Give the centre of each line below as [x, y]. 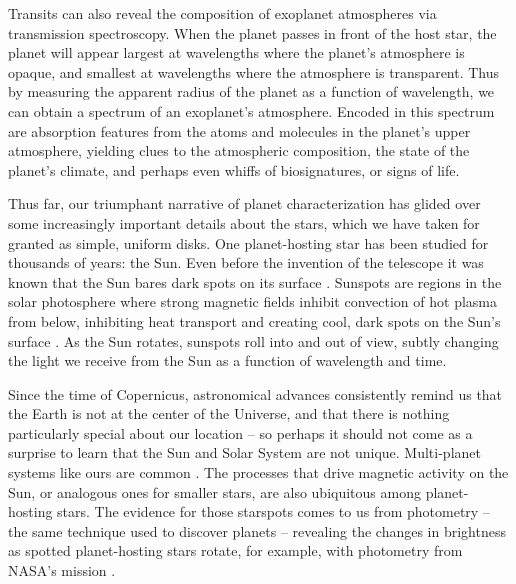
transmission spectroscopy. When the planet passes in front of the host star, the [252, 32]
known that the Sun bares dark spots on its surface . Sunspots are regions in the [255, 281]
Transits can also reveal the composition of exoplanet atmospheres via [222, 13]
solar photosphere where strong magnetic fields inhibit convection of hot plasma [252, 301]
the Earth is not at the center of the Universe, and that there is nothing [229, 413]
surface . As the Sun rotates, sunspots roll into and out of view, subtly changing [253, 340]
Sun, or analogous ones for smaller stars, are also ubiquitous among [214, 491]
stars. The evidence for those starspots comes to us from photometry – [273, 511]
